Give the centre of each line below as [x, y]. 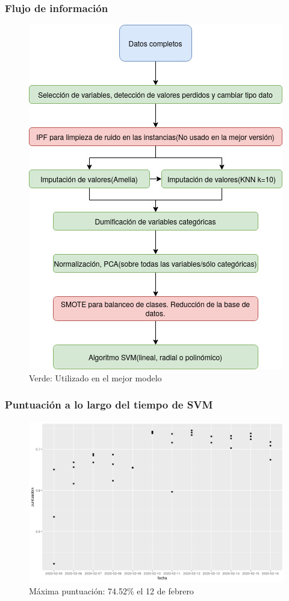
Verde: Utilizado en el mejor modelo [95, 377]
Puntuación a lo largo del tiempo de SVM [109, 405]
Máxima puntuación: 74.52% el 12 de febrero [111, 590]
